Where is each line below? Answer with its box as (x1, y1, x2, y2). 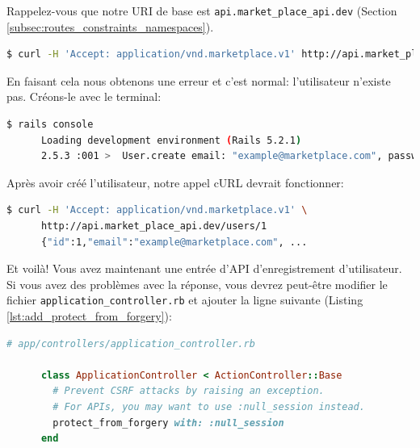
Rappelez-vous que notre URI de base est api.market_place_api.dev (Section (6, 2, 397, 19)
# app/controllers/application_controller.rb (6, 337, 255, 350)
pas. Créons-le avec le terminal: (6, 88, 162, 105)
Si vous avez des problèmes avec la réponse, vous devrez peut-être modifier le (6, 275, 388, 292)
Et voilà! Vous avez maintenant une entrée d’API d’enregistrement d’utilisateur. (6, 260, 402, 277)
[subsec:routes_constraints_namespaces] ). (6, 18, 214, 35)
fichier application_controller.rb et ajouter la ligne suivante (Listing (6, 291, 363, 308)
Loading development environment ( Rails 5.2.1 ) (40, 134, 302, 146)
